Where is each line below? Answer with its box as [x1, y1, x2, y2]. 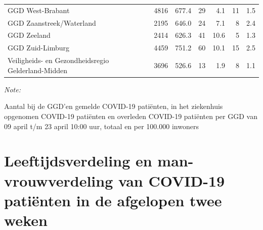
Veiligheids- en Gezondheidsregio [8, 55, 109, 66]
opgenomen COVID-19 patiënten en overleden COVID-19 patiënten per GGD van [4, 111, 257, 121]
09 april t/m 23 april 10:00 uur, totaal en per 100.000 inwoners [4, 121, 199, 131]
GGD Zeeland [8, 30, 51, 40]
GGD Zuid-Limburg [8, 42, 69, 53]
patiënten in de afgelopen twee [4, 190, 222, 210]
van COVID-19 [118, 170, 225, 191]
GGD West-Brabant [8, 5, 70, 15]
